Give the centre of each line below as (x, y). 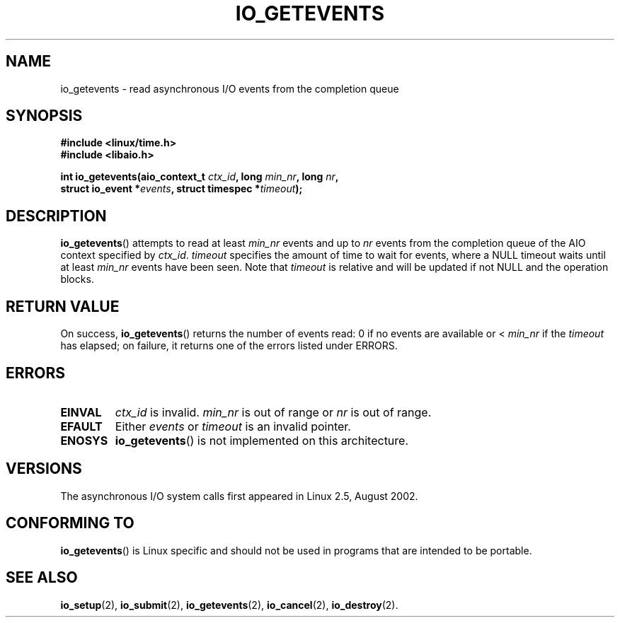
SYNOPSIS (44, 116)
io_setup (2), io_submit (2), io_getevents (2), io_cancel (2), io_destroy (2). (229, 605)
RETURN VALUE (63, 306)
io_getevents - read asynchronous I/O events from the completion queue (230, 88)
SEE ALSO (42, 578)
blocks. (77, 279)
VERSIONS (44, 469)
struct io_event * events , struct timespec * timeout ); (182, 189)
